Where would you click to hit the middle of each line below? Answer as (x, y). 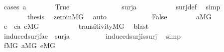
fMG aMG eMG (29, 45)
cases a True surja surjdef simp (112, 6)
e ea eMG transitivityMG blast (76, 26)
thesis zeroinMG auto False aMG (119, 16)
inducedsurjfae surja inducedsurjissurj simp (92, 35)
